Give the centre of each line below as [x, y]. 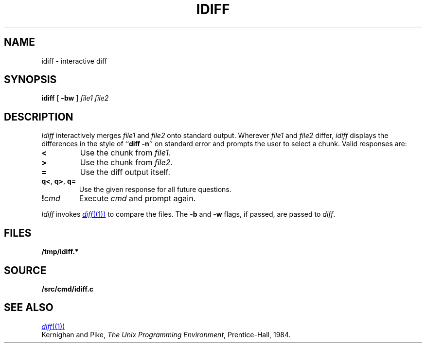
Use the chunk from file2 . [126, 163]
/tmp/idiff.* [60, 252]
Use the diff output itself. [125, 172]
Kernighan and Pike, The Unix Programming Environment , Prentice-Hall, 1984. [166, 334]
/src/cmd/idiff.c [68, 289]
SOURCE [25, 270]
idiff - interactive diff [74, 61]
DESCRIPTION [39, 117]
